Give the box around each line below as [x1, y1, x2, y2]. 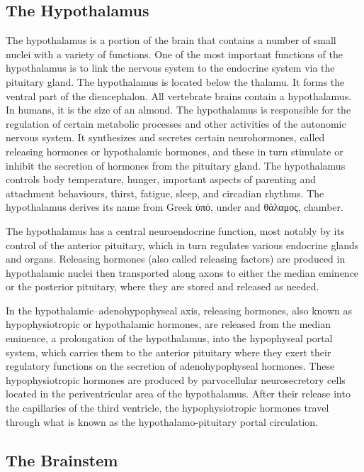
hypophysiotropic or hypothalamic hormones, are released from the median [6, 317, 331, 331]
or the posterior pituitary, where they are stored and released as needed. [6, 279, 319, 294]
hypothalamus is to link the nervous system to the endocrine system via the [6, 60, 335, 75]
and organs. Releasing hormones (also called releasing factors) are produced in [6, 251, 346, 266]
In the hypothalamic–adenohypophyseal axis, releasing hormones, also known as [6, 302, 353, 317]
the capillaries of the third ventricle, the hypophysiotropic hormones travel [6, 400, 329, 415]
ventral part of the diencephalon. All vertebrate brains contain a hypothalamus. [6, 88, 352, 103]
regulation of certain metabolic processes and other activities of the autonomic [6, 116, 346, 131]
